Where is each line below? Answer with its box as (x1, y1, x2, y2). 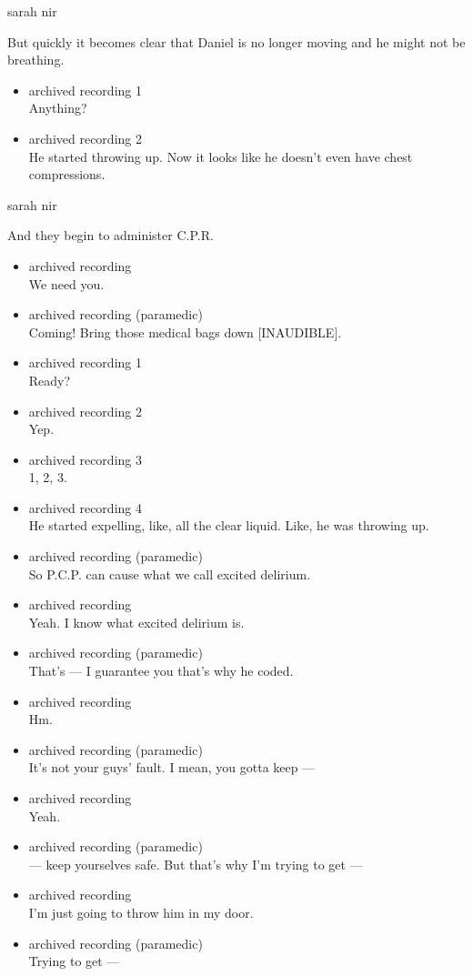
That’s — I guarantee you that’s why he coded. (28, 661, 294, 680)
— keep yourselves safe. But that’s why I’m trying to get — (28, 854, 363, 873)
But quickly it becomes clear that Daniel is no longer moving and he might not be (7, 32, 466, 51)
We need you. (28, 274, 105, 293)
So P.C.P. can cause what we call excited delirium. (28, 564, 311, 583)
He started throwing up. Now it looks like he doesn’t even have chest (28, 146, 413, 166)
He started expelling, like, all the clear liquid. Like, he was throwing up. (28, 516, 429, 535)
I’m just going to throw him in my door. (28, 902, 254, 921)
